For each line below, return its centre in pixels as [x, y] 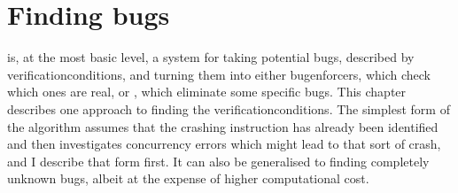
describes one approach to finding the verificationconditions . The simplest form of [229, 108]
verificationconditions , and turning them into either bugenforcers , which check [219, 74]
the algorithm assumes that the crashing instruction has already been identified [223, 126]
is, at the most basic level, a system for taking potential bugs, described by [211, 57]
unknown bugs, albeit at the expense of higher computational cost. [188, 178]
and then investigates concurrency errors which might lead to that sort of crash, [224, 144]
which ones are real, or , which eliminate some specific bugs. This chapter [207, 92]
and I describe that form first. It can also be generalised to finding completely [218, 161]
